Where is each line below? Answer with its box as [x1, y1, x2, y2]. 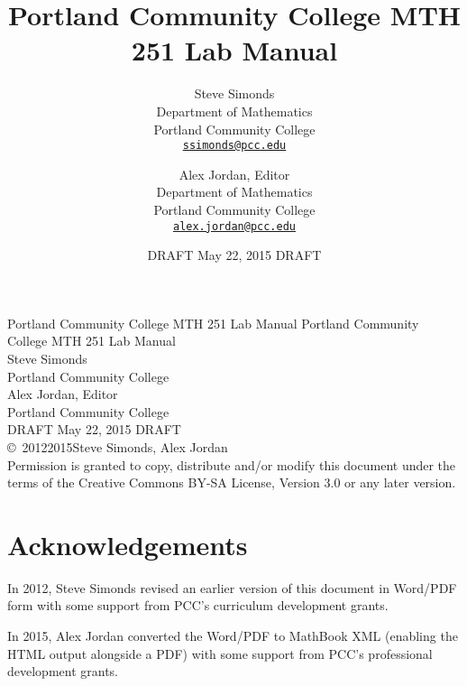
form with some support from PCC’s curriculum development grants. [7, 596, 389, 615]
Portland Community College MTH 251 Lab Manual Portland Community [7, 313, 419, 332]
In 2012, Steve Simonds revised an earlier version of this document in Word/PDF [7, 578, 457, 597]
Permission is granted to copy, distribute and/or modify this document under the [7, 455, 456, 474]
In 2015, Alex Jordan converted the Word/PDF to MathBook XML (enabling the [7, 626, 458, 645]
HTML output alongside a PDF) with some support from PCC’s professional [7, 644, 433, 663]
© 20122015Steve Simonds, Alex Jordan [7, 437, 228, 456]
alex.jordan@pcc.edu [172, 219, 297, 233]
